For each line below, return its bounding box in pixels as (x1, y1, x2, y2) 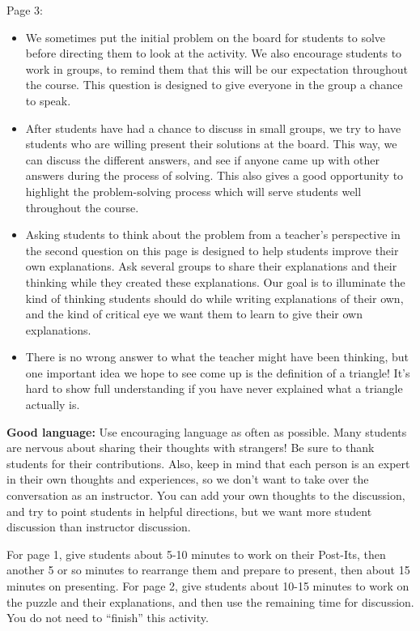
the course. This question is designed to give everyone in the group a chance (25, 76, 403, 93)
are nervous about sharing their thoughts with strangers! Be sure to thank (6, 439, 375, 456)
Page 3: (6, 2, 43, 18)
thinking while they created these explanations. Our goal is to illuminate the (25, 273, 405, 290)
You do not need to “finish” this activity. (6, 609, 209, 626)
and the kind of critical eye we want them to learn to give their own (25, 305, 363, 322)
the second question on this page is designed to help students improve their (25, 241, 399, 258)
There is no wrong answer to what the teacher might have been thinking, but (25, 348, 409, 365)
